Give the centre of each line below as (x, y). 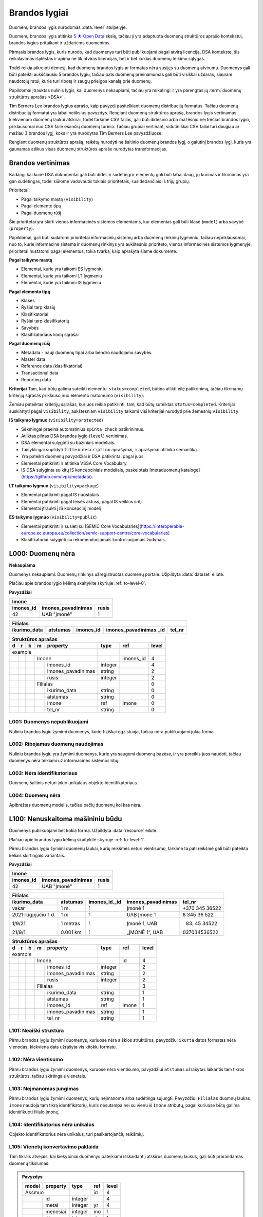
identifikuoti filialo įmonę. (34, 1112)
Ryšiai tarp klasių (38, 307)
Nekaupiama (22, 565)
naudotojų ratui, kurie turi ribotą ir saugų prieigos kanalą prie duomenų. (80, 81)
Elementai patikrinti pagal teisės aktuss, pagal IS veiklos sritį (82, 501)
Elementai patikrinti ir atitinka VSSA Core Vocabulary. (75, 463)
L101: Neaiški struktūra (37, 1031)
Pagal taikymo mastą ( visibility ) (57, 199)
